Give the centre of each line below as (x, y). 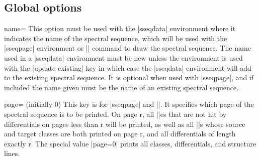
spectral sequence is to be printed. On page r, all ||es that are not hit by (115, 114)
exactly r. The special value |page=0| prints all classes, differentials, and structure (130, 143)
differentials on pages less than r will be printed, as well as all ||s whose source (125, 124)
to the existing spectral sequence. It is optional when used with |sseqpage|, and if (129, 77)
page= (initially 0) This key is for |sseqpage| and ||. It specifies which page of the (129, 104)
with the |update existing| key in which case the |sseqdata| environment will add (128, 67)
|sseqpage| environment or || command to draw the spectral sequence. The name (127, 48)
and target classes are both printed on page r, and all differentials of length (120, 134)
